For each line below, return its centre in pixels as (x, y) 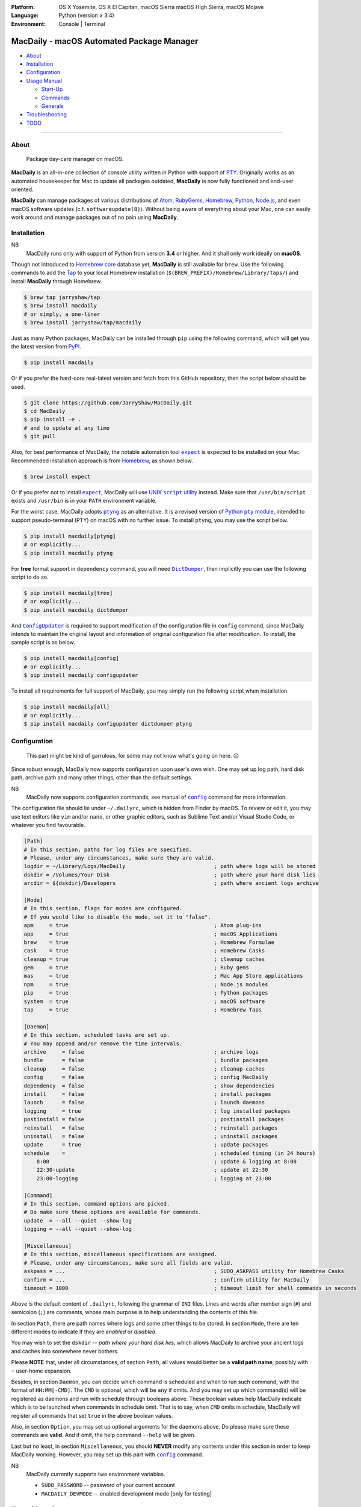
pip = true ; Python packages (146, 993)
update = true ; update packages (146, 1145)
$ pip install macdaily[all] (67, 707)
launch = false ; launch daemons (144, 1103)
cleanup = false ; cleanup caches (144, 1069)
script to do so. (30, 577)
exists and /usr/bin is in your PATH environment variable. (84, 500)
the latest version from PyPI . (46, 347)
